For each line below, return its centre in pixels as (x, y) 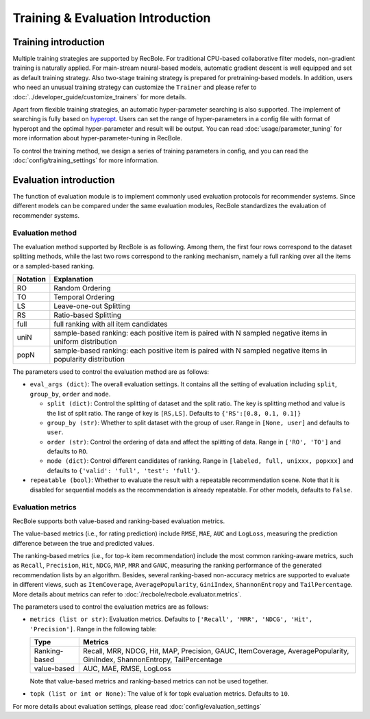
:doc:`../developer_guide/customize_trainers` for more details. (100, 97)
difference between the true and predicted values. (83, 543)
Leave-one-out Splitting (92, 306)
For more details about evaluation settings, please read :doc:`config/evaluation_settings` (137, 706)
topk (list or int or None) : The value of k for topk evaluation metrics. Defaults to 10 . (160, 694)
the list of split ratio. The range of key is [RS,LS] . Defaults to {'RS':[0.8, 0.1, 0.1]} (174, 413)
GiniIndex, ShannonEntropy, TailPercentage (152, 659)
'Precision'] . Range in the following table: (93, 629)
